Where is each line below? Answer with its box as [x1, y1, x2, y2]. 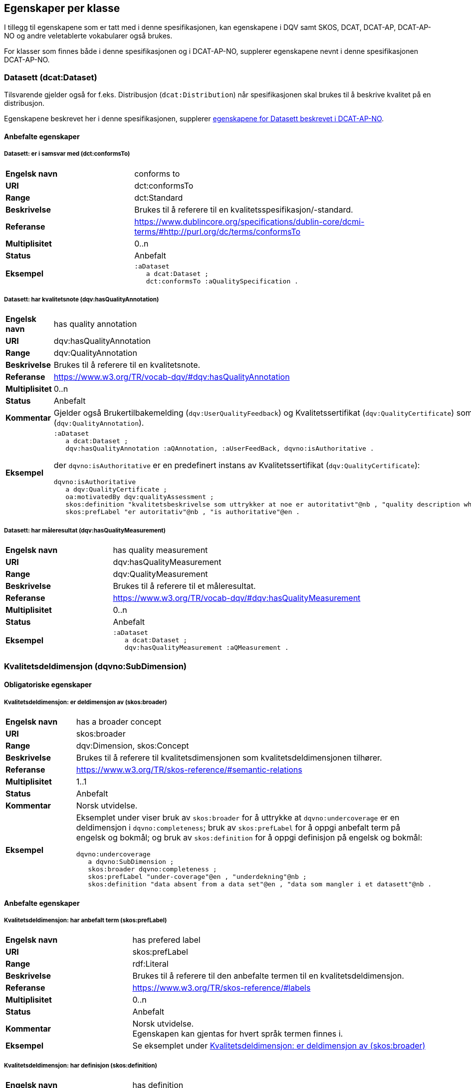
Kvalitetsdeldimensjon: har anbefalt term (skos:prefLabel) [4, 916, 167, 924]
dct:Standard [134, 192, 183, 203]
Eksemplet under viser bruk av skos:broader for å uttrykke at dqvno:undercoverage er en [76, 812, 400, 822]
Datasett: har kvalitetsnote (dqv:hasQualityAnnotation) [4, 295, 159, 303]
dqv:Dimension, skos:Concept [76, 740, 189, 751]
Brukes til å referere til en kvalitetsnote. [53, 360, 201, 370]
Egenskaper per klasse [4, 2, 120, 14]
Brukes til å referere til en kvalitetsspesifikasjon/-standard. [134, 204, 353, 215]
